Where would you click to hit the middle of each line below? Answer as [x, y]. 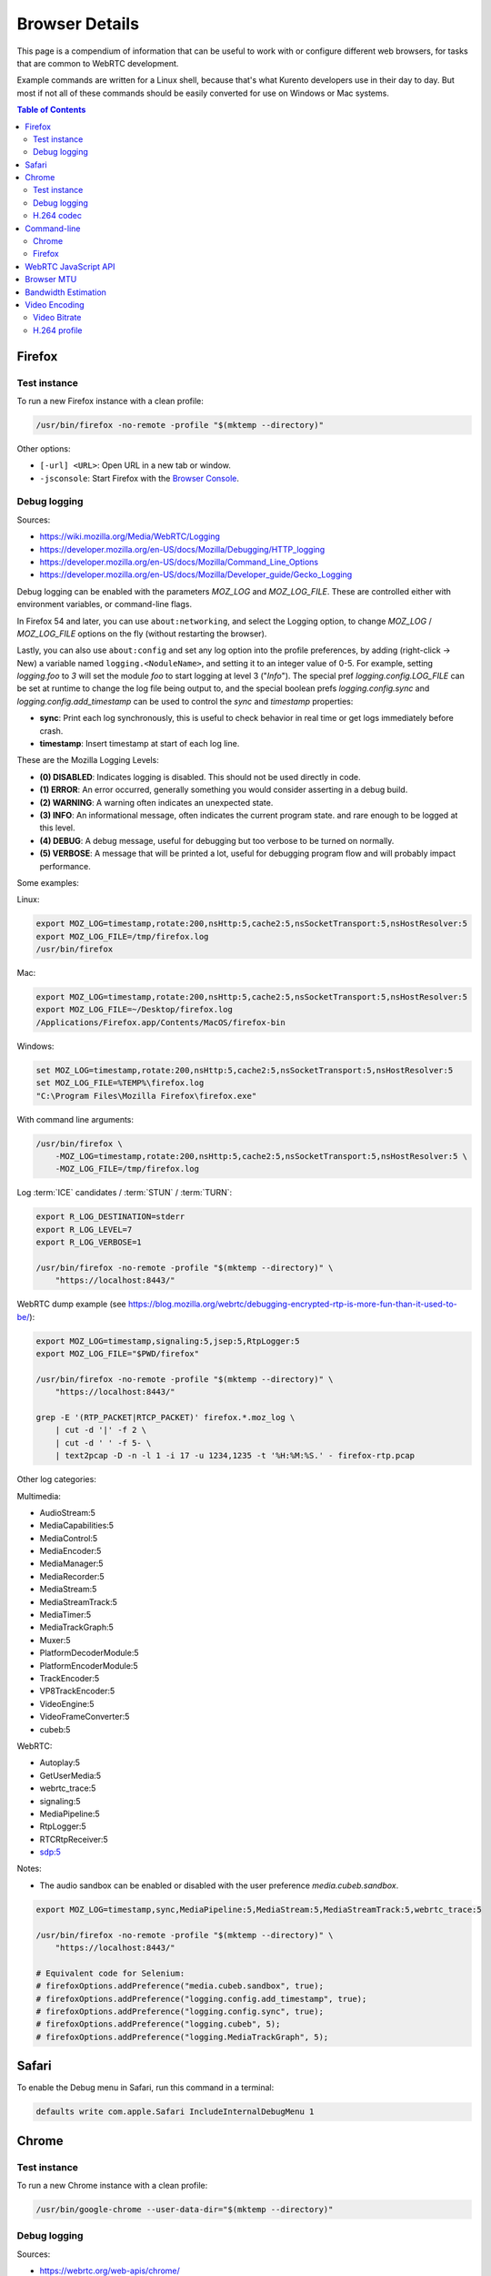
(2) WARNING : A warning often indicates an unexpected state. [156, 802]
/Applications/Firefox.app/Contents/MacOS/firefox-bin [160, 1022]
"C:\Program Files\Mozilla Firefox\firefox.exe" [146, 1096]
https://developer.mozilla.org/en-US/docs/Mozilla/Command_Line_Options [179, 562]
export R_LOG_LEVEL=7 [84, 1229]
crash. [51, 731]
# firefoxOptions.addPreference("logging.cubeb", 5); [158, 2024]
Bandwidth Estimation [65, 292]
